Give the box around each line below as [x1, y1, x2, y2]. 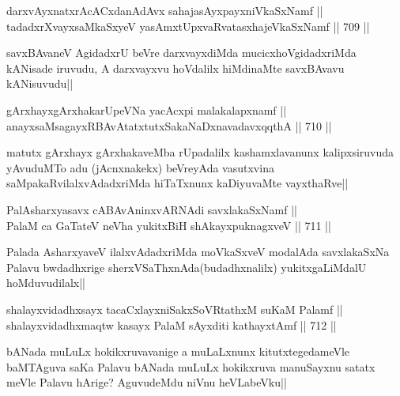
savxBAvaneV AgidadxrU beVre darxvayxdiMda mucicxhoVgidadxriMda [6, 44, 357, 61]
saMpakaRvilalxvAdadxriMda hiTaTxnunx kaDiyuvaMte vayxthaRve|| [6, 175, 349, 191]
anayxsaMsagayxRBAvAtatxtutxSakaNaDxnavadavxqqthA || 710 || [6, 117, 332, 134]
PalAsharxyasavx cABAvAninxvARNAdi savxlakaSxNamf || [6, 201, 298, 217]
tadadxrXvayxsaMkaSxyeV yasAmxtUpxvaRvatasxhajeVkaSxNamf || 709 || [6, 17, 370, 34]
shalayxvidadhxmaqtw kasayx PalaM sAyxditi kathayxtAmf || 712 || [6, 316, 337, 333]
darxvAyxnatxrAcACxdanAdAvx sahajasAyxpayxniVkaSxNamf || [6, 2, 323, 18]
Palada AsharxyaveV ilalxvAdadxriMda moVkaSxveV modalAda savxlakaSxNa [6, 243, 390, 260]
